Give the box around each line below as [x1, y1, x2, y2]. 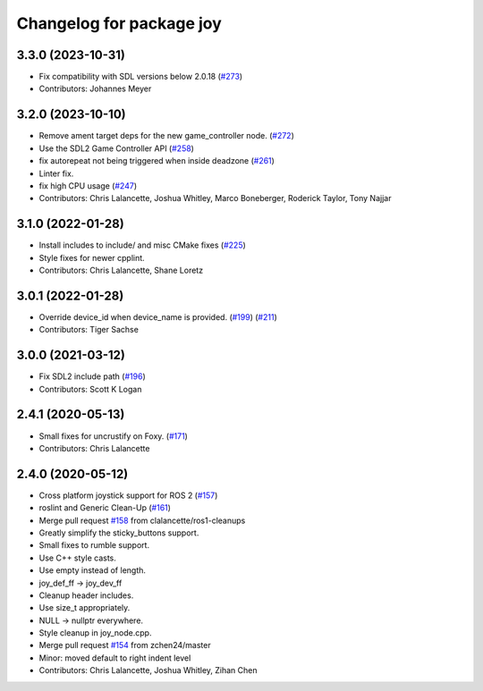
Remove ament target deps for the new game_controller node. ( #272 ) [38, 131, 295, 141]
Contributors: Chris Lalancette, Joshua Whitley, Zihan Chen [38, 665, 258, 676]
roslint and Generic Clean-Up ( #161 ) [38, 502, 172, 513]
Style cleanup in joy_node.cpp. [38, 628, 152, 638]
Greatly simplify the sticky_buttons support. [38, 527, 199, 538]
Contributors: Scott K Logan [38, 383, 142, 394]
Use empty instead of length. [38, 565, 147, 576]
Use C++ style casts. [38, 552, 116, 563]
